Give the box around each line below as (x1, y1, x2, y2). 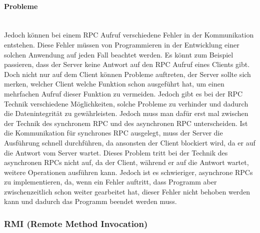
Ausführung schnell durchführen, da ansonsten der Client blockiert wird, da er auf (4, 137, 255, 147)
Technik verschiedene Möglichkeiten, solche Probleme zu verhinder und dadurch (4, 98, 248, 108)
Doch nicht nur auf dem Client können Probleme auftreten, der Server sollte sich (4, 68, 251, 79)
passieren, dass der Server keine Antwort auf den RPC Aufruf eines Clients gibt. (4, 59, 250, 69)
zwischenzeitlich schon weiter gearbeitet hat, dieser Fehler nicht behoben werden (4, 186, 250, 196)
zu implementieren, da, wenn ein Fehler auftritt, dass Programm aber (4, 176, 217, 187)
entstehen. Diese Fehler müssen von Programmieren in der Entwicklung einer (4, 39, 239, 49)
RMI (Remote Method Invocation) (4, 217, 148, 229)
